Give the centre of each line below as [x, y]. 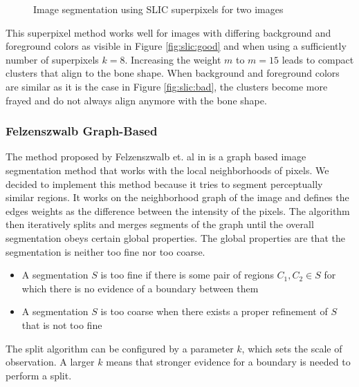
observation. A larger [50, 362]
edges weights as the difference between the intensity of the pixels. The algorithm [178, 210]
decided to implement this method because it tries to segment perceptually [164, 183]
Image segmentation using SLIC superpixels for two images [158, 9]
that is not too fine [62, 324]
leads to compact [318, 59]
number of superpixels [52, 59]
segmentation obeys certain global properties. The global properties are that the [175, 237]
